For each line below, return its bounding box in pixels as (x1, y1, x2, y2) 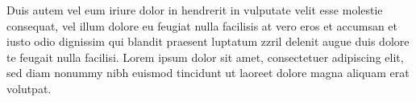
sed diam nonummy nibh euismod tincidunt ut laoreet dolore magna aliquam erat (6, 64, 410, 81)
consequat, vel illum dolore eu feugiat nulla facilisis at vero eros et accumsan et (6, 17, 398, 34)
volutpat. (6, 80, 52, 96)
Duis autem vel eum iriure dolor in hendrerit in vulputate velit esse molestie (6, 2, 383, 18)
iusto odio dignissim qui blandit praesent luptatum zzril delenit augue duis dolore (6, 33, 410, 50)
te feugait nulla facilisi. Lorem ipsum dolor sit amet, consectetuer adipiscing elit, (6, 48, 404, 65)
